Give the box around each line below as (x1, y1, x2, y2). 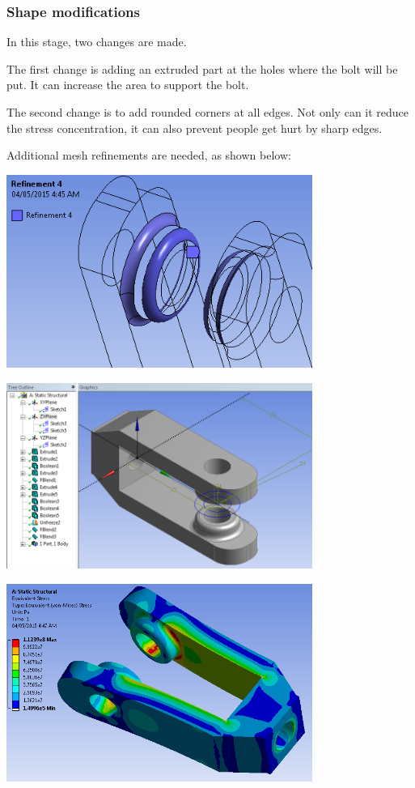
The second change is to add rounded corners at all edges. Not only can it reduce (6, 104, 409, 120)
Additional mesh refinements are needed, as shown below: (6, 147, 291, 164)
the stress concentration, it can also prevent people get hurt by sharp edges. (6, 119, 383, 136)
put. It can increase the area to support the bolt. (6, 76, 249, 93)
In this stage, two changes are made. (6, 33, 187, 50)
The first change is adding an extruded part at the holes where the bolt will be (6, 60, 398, 77)
